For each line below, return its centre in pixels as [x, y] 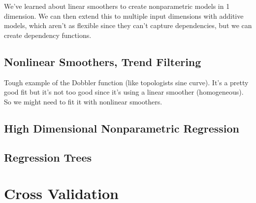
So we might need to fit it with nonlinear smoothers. [83, 101]
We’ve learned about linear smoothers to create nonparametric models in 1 [117, 6]
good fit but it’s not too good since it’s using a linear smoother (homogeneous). [124, 92]
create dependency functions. [48, 35]
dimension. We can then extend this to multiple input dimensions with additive [124, 16]
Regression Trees [48, 157]
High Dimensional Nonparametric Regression [122, 128]
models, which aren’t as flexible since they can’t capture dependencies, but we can [128, 25]
